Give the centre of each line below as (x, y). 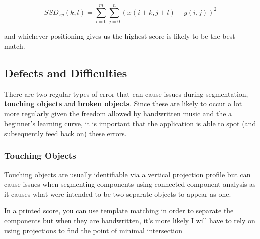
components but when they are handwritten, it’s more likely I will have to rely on (130, 221)
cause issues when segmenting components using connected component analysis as (130, 184)
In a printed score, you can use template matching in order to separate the (119, 211)
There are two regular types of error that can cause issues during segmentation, (126, 94)
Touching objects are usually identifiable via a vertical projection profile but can (127, 174)
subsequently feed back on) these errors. (66, 133)
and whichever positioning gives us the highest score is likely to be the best (120, 36)
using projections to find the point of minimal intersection (93, 230)
